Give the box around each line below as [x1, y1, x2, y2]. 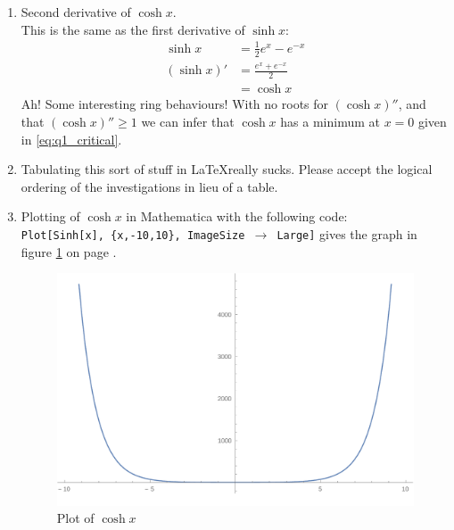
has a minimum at [280, 112, 380, 130]
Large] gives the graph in [277, 224, 417, 243]
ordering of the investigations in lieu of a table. [21, 177, 278, 195]
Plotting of [21, 207, 80, 226]
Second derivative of [21, 3, 131, 21]
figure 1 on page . [21, 242, 117, 261]
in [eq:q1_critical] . [21, 129, 122, 148]
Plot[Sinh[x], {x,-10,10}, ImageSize [21, 228, 245, 242]
